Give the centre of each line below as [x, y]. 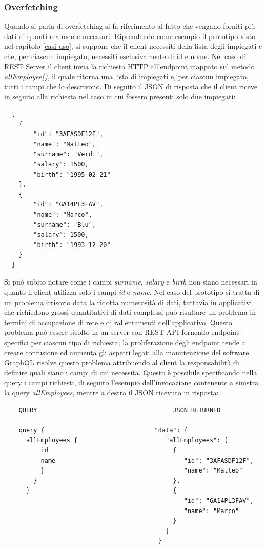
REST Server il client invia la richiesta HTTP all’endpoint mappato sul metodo [129, 66]
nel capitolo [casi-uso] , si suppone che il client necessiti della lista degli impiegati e [133, 46]
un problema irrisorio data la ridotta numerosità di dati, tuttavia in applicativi [128, 302]
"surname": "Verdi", [68, 154]
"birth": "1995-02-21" [72, 174]
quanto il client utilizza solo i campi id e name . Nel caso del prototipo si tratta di [132, 292]
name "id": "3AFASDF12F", [147, 460]
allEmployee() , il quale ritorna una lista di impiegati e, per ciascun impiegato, [126, 76]
